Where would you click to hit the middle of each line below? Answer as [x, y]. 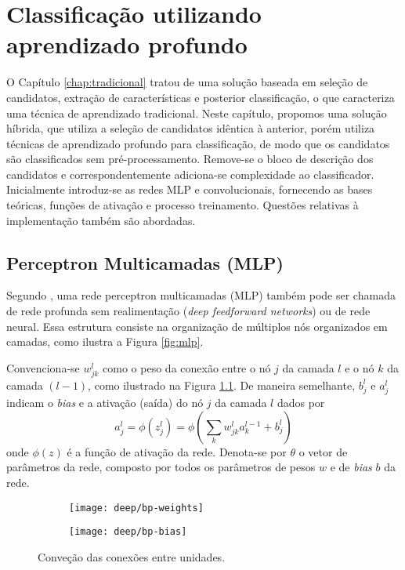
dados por [301, 403]
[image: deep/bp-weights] [136, 508]
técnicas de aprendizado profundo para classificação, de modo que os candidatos [198, 143]
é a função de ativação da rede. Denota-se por [177, 451]
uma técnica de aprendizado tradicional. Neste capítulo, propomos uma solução [197, 113]
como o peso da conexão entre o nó [187, 367]
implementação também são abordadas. [101, 220]
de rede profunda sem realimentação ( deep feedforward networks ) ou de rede [188, 311]
